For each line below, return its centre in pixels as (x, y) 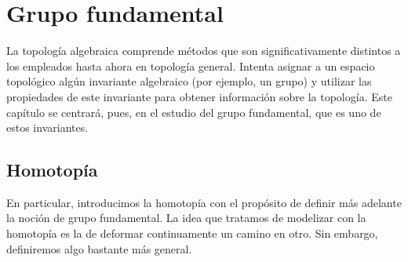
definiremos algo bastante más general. (99, 248)
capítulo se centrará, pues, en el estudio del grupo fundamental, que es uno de (194, 112)
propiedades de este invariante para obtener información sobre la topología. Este (199, 96)
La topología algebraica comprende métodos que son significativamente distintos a (204, 51)
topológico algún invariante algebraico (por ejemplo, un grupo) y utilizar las (189, 81)
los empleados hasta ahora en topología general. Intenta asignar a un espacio (191, 65)
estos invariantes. (47, 127)
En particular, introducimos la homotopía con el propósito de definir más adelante (204, 202)
